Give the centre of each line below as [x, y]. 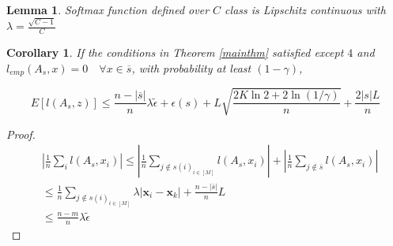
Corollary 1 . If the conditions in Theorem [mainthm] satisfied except [175, 52]
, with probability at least [191, 67]
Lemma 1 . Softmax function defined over [108, 9]
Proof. [21, 134]
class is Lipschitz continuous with [305, 9]
